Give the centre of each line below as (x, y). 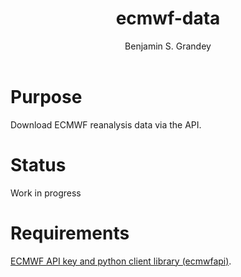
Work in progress (46, 193)
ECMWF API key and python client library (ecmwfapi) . (121, 261)
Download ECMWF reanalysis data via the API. (106, 124)
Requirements (70, 233)
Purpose (46, 96)
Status (38, 164)
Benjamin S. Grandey (168, 46)
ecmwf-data (168, 18)
